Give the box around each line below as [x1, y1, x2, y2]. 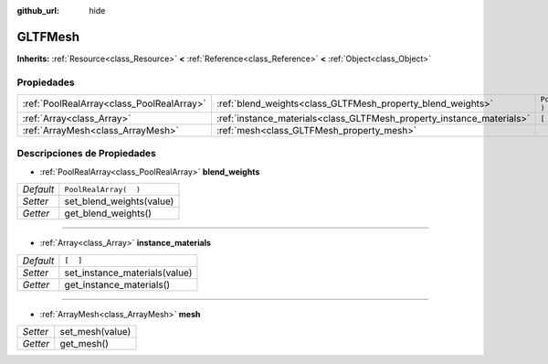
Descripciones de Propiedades [16, 147, 157, 160]
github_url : [16, 5, 59, 16]
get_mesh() [59, 337, 110, 349]
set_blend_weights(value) [64, 195, 174, 208]
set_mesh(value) [59, 325, 132, 337]
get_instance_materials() [64, 278, 171, 291]
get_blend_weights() [64, 207, 153, 219]
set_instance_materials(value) [64, 266, 193, 279]
